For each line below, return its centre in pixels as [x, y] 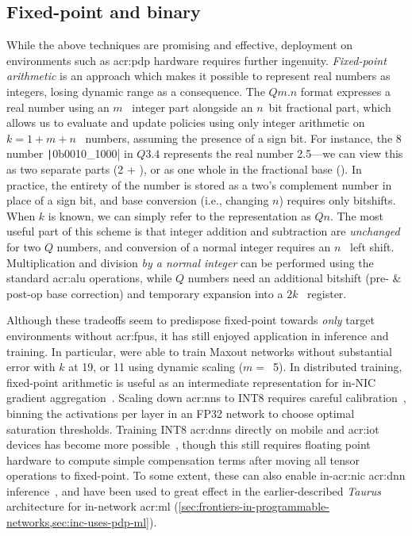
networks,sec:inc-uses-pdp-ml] [78, 522]
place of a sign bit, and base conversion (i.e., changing [138, 200]
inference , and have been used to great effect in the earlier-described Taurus [194, 490]
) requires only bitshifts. [337, 200]
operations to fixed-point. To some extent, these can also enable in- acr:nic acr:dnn [206, 475]
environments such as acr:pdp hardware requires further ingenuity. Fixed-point [196, 60]
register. [327, 293]
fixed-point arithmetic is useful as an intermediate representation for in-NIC [191, 382]
